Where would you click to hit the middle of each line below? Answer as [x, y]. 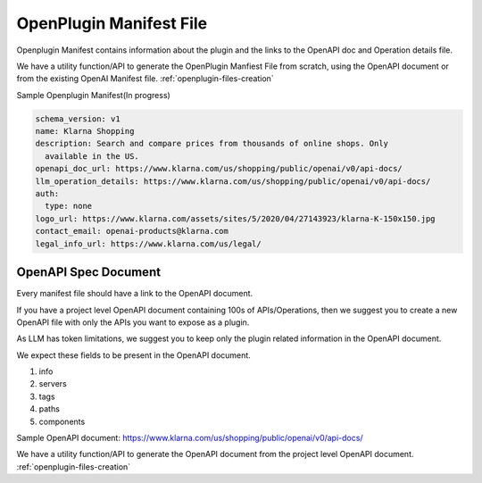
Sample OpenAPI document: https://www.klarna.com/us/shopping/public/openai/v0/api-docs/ [190, 438]
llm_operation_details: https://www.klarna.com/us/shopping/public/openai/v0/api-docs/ [233, 181]
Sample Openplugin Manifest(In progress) [94, 95]
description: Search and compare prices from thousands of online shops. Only [212, 144]
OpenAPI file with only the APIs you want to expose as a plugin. [133, 322]
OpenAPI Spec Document [88, 272]
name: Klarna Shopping [85, 131]
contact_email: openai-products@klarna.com [132, 231]
